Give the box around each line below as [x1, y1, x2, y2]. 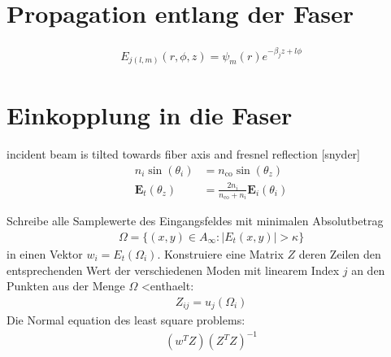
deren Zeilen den [298, 245, 381, 262]
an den [351, 261, 385, 278]
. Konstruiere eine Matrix [157, 245, 284, 262]
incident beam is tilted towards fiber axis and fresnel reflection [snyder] [7, 146, 360, 163]
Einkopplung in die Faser [7, 98, 293, 132]
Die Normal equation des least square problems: [7, 311, 245, 329]
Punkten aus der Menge [7, 277, 125, 294]
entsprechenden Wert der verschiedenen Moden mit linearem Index [7, 261, 340, 278]
